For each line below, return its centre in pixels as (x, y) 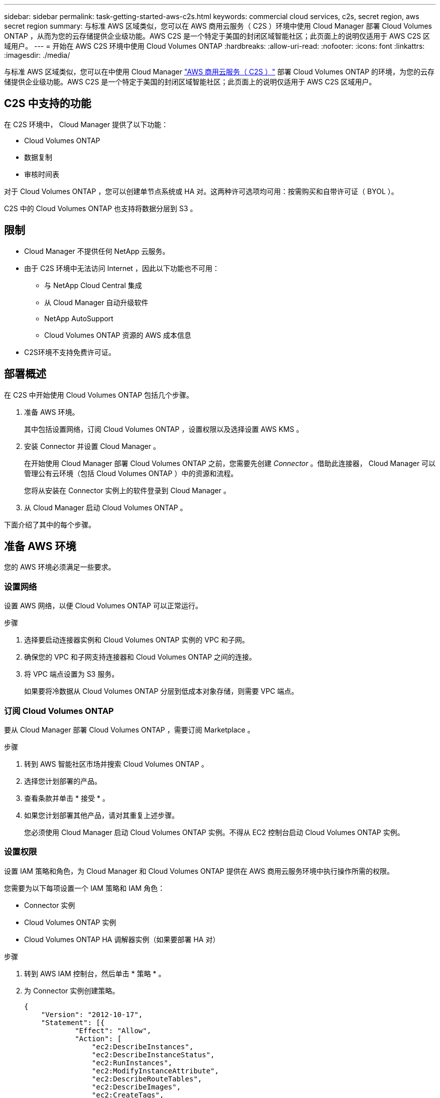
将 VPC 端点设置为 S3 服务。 (72, 674)
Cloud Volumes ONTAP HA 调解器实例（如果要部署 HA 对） (122, 939)
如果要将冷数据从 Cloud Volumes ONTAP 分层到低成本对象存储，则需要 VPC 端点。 (161, 691)
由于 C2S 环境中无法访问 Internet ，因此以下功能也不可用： (122, 268)
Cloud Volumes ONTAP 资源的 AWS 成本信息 (118, 335)
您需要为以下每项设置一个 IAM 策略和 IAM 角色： (84, 888)
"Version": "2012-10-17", (92, 1014)
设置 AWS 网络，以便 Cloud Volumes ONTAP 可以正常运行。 (103, 606)
